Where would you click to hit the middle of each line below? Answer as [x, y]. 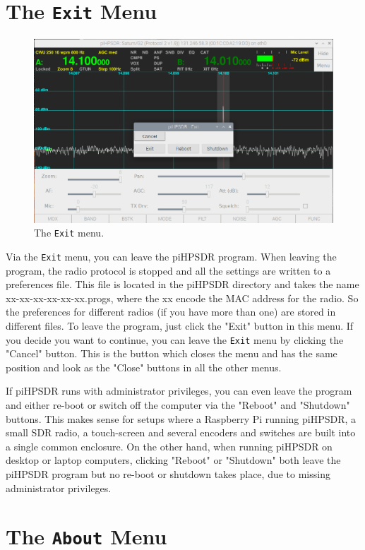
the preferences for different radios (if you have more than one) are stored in [171, 312]
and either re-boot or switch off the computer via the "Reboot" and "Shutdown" [178, 405]
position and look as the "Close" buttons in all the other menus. [144, 367]
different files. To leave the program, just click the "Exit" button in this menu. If [180, 325]
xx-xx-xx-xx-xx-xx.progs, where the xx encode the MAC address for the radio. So [182, 298]
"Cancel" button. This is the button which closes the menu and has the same [172, 353]
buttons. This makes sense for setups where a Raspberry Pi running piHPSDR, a [181, 418]
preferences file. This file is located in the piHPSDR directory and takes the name [182, 284]
